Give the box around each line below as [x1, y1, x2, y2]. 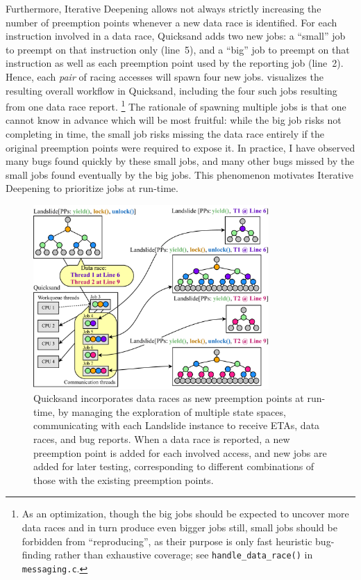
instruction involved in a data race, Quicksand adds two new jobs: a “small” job [6, 29, 346, 43]
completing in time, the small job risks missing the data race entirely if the [6, 127, 324, 140]
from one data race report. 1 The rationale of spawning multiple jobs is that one [6, 97, 346, 113]
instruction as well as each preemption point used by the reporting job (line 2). [6, 56, 344, 70]
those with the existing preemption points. [33, 472, 214, 487]
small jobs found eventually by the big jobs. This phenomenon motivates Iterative [6, 167, 353, 182]
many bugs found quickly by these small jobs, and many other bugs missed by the [6, 154, 355, 168]
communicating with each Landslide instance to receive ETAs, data [33, 418, 320, 433]
